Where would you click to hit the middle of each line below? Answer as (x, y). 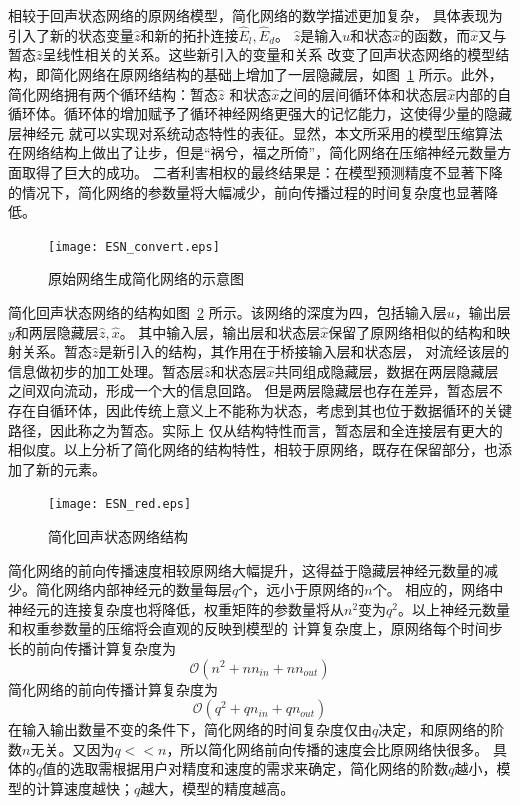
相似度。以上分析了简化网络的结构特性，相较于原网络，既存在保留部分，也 (253, 449)
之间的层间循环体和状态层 (363, 93)
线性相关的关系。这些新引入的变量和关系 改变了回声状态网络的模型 (276, 54)
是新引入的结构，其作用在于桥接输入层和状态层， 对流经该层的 (304, 351)
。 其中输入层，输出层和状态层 (220, 331)
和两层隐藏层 (56, 331)
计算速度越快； (84, 787)
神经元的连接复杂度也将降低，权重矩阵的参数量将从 (176, 608)
